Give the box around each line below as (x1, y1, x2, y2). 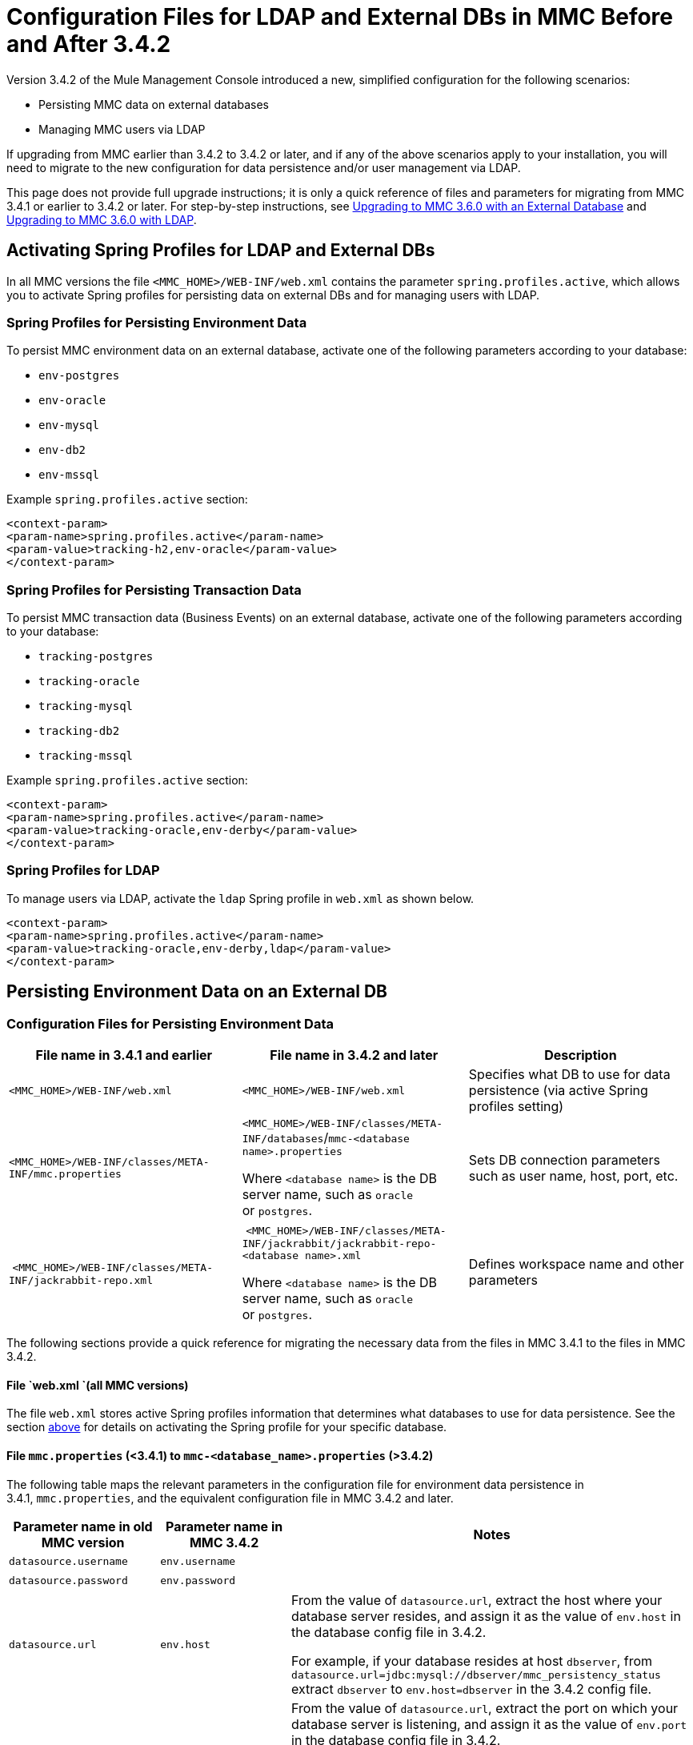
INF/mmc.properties (9, 1168, 122, 1181)
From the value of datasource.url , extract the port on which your (291, 1699, 679, 1716)
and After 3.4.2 (6, 30, 171, 58)
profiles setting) (468, 1098, 564, 1115)
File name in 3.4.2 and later (270, 1047, 439, 1064)
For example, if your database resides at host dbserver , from (291, 1652, 653, 1669)
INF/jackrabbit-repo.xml (9, 1274, 154, 1286)
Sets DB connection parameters (468, 1152, 660, 1169)
